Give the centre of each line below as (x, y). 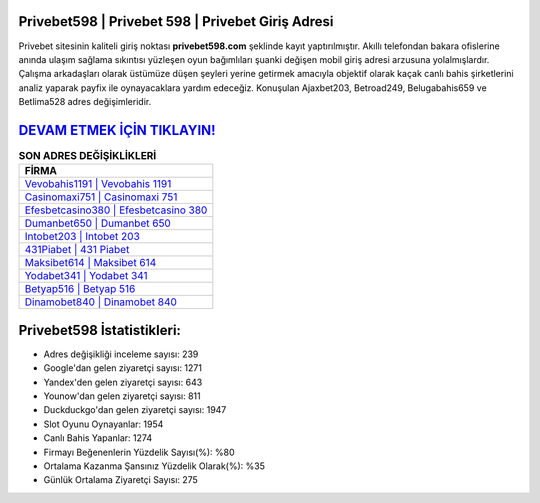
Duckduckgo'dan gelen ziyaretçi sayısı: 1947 (135, 410)
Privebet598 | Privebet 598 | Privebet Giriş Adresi (176, 21)
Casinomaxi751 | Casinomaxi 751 (101, 197)
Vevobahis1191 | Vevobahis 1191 (98, 184)
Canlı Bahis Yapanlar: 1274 (98, 438)
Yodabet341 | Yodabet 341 (86, 276)
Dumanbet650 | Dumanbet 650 (98, 223)
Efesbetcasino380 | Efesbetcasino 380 (116, 210)
